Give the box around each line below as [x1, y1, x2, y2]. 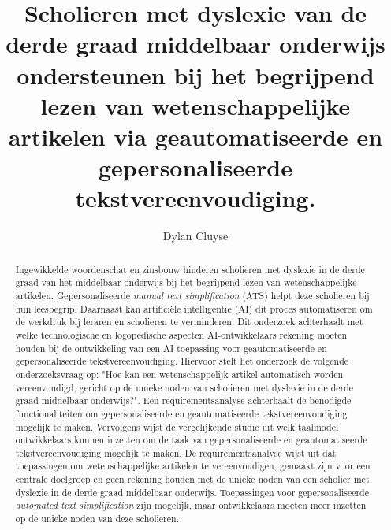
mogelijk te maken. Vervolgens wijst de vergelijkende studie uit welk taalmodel [15, 420, 339, 433]
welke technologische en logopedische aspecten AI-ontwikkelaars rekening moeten [15, 328, 348, 341]
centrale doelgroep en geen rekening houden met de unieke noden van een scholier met [15, 473, 370, 486]
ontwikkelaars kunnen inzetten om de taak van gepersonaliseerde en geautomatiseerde [15, 433, 367, 447]
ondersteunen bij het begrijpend [17, 58, 374, 91]
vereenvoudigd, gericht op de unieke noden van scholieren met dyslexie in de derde [15, 380, 354, 394]
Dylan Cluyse [162, 228, 229, 244]
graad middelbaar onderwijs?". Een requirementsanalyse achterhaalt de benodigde [15, 394, 352, 407]
